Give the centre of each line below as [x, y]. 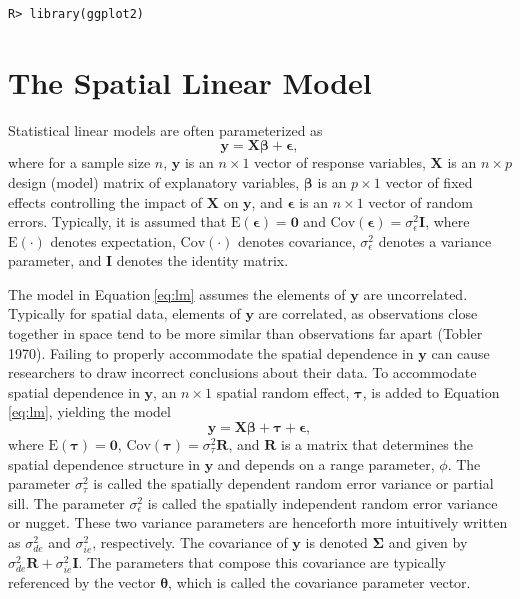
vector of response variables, [340, 162]
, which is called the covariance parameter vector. [319, 582]
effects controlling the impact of [105, 201]
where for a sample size [79, 162]
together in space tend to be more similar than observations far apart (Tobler [245, 333]
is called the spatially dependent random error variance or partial [293, 483]
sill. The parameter [66, 502]
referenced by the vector [82, 582]
